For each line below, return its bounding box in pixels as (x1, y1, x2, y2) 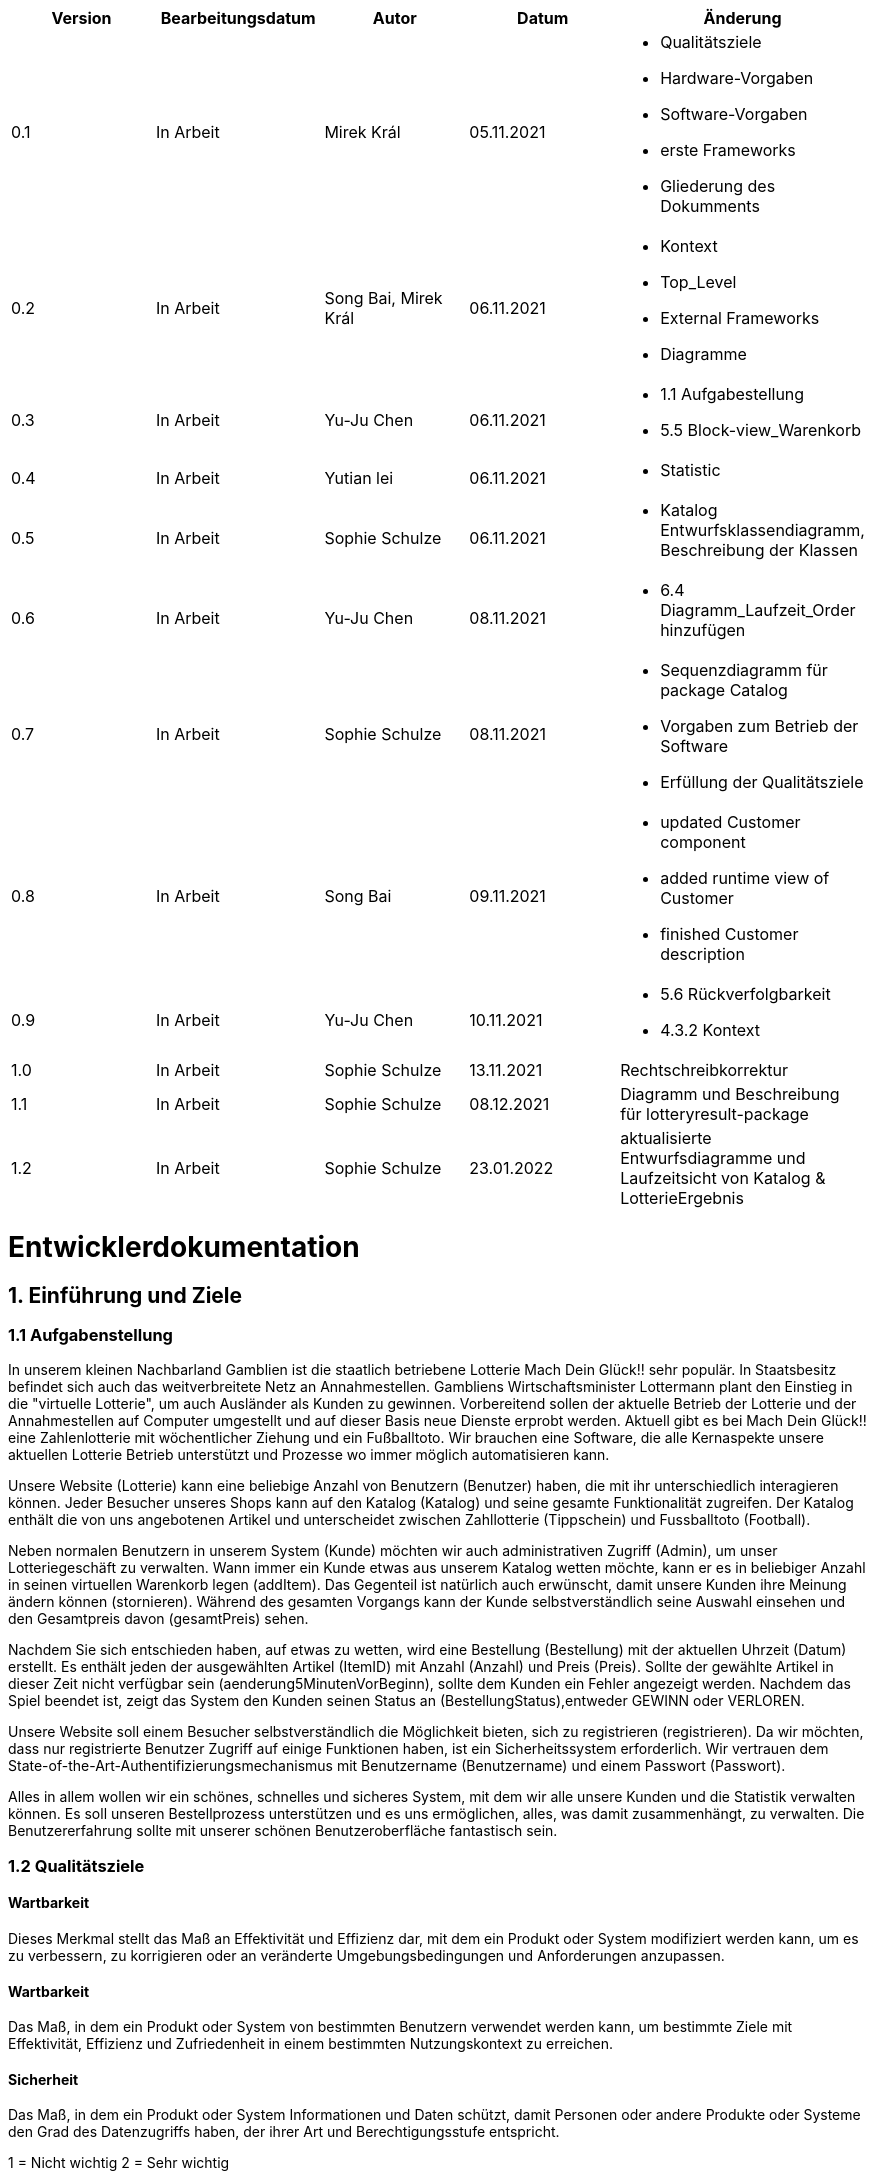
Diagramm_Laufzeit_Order (660, 600, 856, 620)
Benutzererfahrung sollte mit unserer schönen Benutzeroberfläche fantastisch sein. (8, 1822, 558, 1840)
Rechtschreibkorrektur (620, 1060, 788, 1080)
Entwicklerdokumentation (8, 1229, 360, 1264)
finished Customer (660, 924, 799, 944)
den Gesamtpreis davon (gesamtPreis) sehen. (8, 1610, 309, 1628)
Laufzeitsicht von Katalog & (620, 1168, 826, 1188)
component (660, 832, 746, 852)
